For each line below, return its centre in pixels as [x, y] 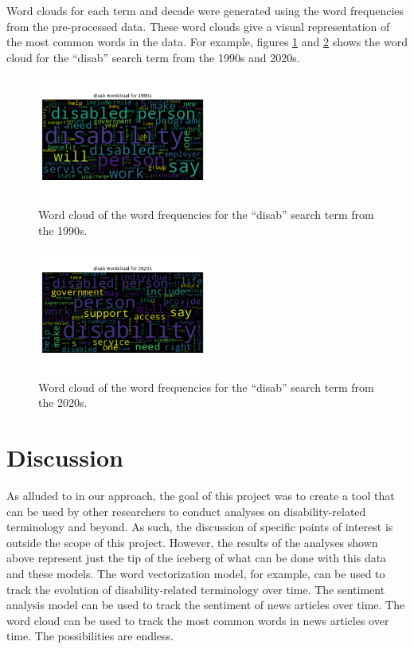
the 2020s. [63, 403]
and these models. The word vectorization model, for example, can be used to [196, 574]
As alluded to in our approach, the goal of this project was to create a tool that [201, 496]
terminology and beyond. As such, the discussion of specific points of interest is [200, 527]
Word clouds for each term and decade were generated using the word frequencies [205, 10]
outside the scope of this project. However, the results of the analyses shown [192, 542]
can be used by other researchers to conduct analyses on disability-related [186, 511]
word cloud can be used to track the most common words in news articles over [198, 620]
